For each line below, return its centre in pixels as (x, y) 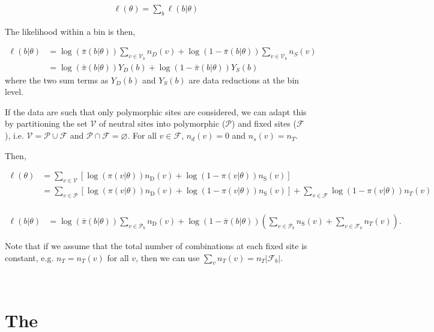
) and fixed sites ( (264, 123)
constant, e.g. (29, 257)
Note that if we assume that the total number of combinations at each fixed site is (156, 245)
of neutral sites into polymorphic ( (162, 123)
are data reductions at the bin (244, 80)
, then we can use (168, 257)
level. (14, 92)
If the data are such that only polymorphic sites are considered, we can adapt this (156, 111)
